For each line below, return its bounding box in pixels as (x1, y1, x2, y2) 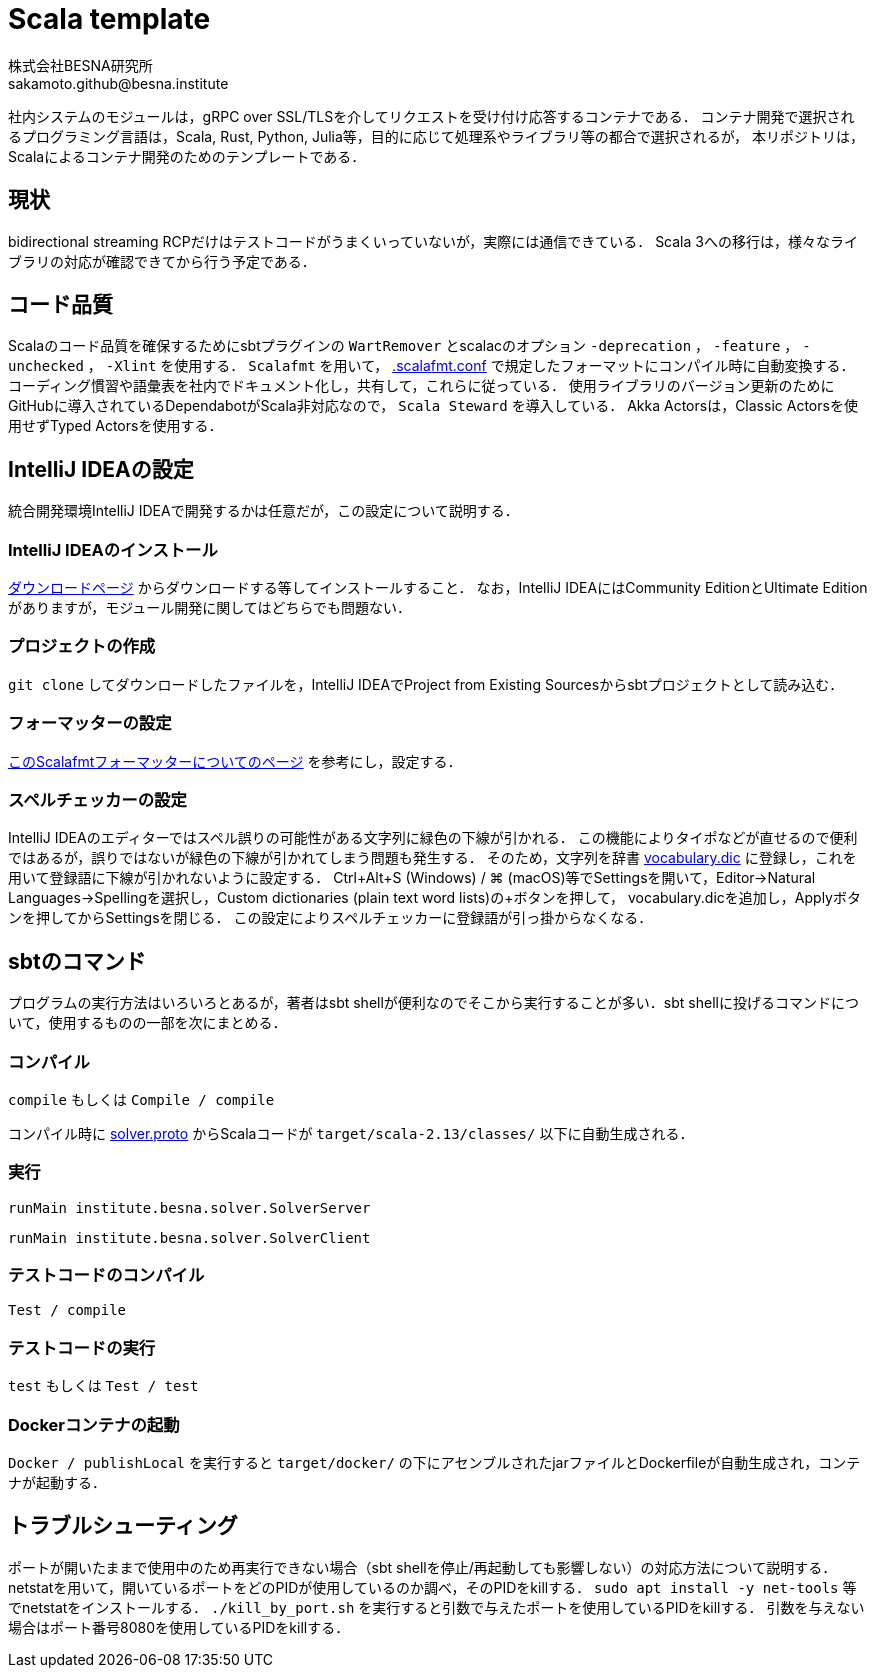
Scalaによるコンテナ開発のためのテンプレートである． (8, 147, 366, 165)
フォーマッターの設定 (8, 713, 172, 734)
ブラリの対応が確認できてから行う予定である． (8, 252, 316, 270)
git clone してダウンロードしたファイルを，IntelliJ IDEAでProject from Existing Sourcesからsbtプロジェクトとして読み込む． (8, 675, 844, 693)
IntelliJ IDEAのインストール (8, 539, 218, 560)
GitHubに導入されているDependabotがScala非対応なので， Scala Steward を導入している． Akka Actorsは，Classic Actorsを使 (8, 397, 858, 415)
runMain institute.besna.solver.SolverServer (8, 1199, 371, 1216)
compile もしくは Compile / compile (8, 1090, 275, 1108)
